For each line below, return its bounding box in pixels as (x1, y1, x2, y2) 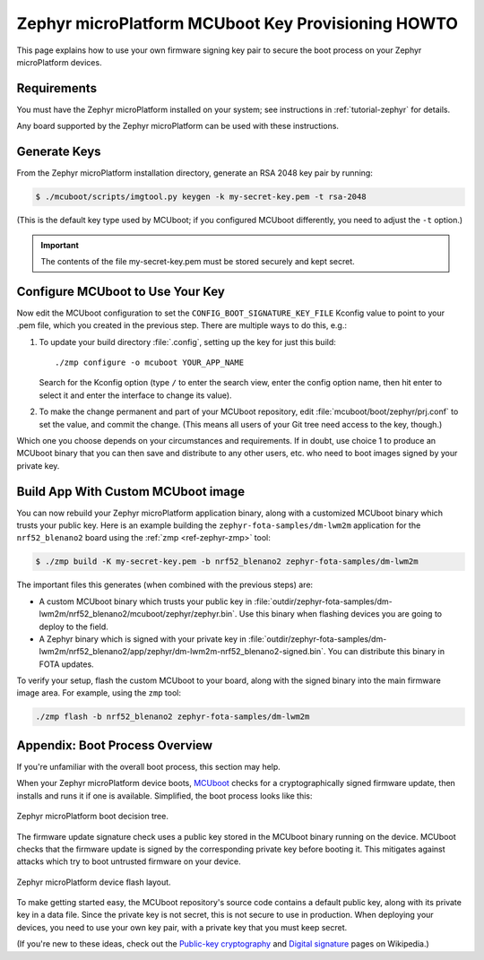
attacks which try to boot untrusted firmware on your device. (16, 856, 241, 867)
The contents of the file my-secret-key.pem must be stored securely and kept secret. (40, 255, 356, 266)
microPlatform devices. (16, 56, 102, 67)
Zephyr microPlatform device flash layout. (16, 877, 171, 887)
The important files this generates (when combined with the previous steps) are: (16, 579, 314, 591)
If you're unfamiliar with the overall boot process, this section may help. (16, 761, 281, 772)
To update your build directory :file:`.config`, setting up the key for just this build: (39, 336, 336, 347)
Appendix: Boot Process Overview (16, 738, 213, 753)
